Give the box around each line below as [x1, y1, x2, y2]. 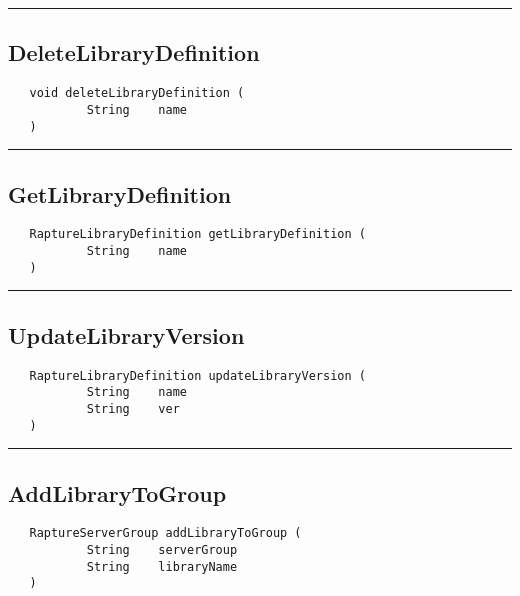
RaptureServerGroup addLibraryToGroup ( [29, 526, 302, 541]
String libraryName [86, 559, 238, 574]
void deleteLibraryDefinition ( [29, 86, 245, 101]
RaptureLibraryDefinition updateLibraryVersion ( [29, 368, 366, 383]
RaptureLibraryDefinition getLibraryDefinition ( [29, 227, 366, 242]
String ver [86, 401, 180, 416]
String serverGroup [86, 543, 238, 558]
